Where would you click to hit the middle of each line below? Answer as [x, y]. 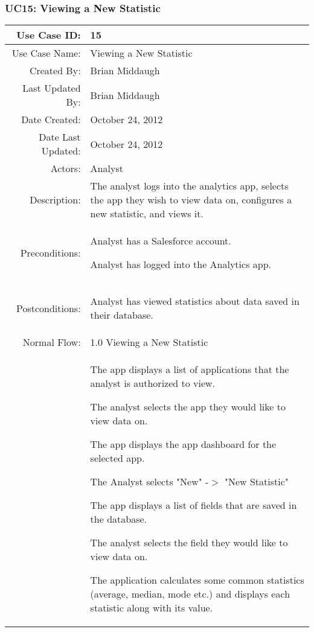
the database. [119, 519]
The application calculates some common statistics [197, 580]
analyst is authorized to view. [153, 383]
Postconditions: [48, 308]
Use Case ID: [49, 35]
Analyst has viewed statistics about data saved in [195, 301]
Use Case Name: [46, 53]
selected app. [117, 458]
